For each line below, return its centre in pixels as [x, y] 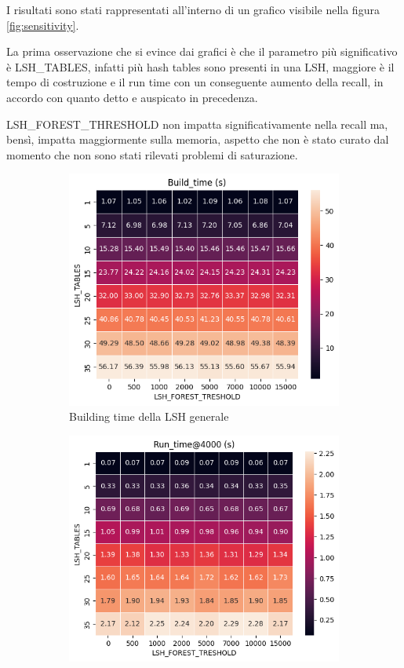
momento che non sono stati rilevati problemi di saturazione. [152, 154]
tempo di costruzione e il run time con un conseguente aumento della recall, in [195, 82]
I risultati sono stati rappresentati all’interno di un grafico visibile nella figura [193, 9]
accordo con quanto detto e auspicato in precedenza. [132, 97]
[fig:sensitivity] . [43, 25]
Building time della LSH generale [149, 416]
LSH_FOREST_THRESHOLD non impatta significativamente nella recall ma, [197, 124]
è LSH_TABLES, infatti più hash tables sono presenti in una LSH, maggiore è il [200, 66]
